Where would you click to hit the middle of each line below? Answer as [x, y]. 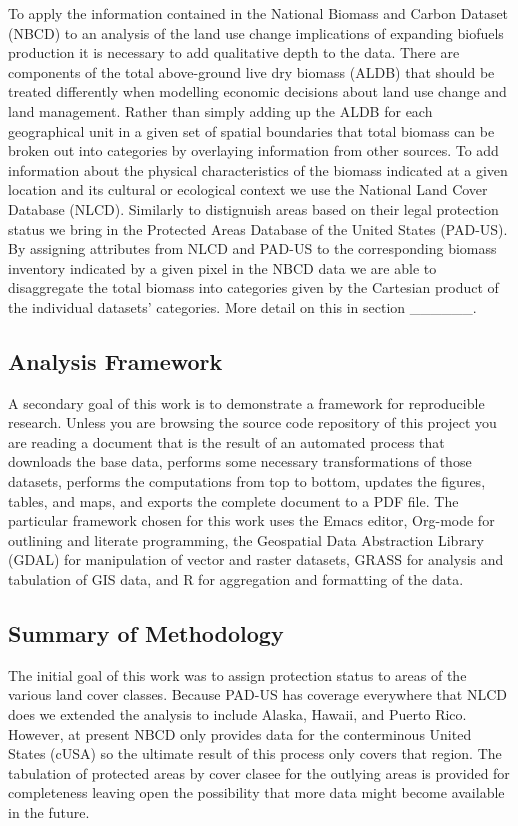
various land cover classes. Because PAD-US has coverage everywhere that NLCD [257, 694]
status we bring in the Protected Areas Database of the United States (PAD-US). [258, 228]
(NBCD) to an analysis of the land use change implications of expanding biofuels [256, 32]
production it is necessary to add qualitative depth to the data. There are [234, 52]
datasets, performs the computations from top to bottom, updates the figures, [247, 481]
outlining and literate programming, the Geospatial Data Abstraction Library [246, 539]
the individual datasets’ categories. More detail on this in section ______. [242, 306]
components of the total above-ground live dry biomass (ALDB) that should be [251, 71]
